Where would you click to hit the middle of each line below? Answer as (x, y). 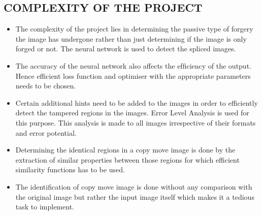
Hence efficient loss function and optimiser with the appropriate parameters (133, 75)
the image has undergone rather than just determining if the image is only (131, 38)
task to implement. (45, 207)
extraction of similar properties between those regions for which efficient (127, 159)
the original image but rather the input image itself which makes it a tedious (135, 196)
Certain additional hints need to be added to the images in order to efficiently (137, 102)
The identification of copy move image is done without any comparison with (134, 186)
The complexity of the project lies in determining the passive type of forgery (134, 29)
